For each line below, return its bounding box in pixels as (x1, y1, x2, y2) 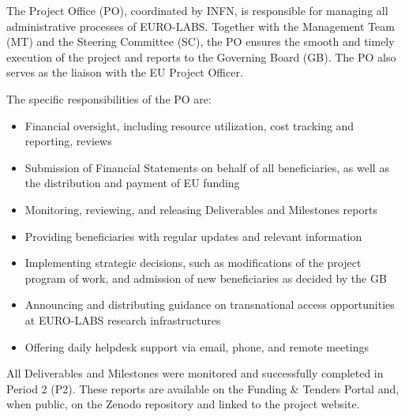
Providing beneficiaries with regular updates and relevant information (24, 227, 362, 244)
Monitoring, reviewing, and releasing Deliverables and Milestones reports (24, 201, 377, 217)
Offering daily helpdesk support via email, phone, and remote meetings (24, 338, 369, 355)
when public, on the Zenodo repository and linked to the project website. (6, 396, 360, 412)
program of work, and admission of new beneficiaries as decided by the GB (24, 269, 387, 286)
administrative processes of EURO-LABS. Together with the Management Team (6, 17, 395, 34)
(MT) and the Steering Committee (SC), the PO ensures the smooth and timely (6, 33, 395, 50)
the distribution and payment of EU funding (24, 175, 240, 191)
